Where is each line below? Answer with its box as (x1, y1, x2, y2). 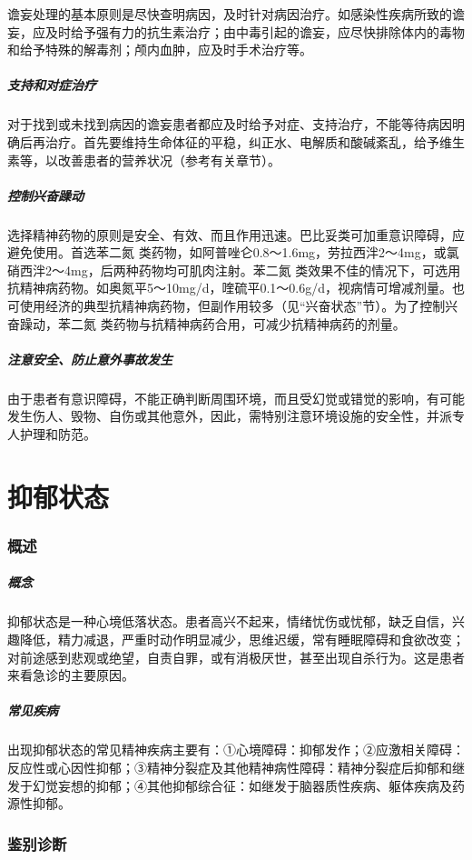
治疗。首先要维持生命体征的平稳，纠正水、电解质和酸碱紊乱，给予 (44, 132, 439, 151)
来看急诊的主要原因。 (7, 665, 134, 685)
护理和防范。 (19, 425, 96, 443)
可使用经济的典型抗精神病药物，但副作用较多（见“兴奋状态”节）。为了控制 (7, 296, 446, 315)
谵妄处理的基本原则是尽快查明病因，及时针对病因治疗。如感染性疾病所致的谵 (7, 5, 465, 23)
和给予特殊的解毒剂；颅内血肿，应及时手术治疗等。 (7, 40, 312, 59)
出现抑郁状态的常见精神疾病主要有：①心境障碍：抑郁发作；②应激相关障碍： (7, 740, 465, 759)
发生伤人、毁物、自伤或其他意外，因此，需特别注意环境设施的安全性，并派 (7, 406, 452, 425)
